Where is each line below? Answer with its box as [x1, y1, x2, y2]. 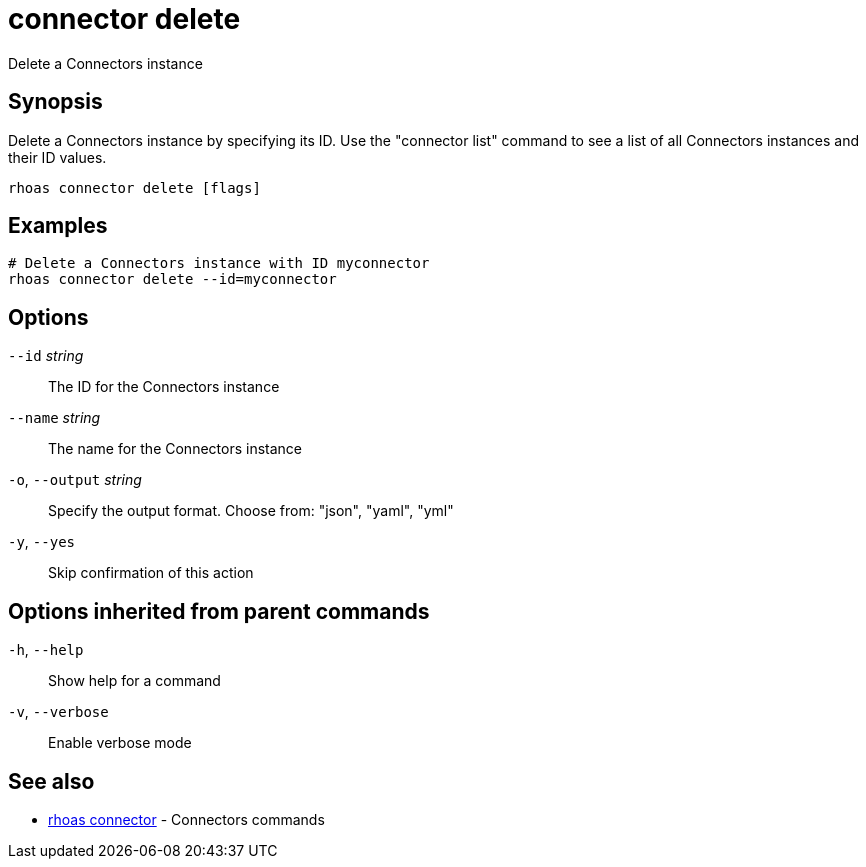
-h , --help [8, 641, 84, 659]
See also [8, 768, 95, 794]
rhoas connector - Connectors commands [48, 810, 325, 828]
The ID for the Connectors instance [48, 378, 280, 396]
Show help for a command [48, 672, 221, 690]
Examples [8, 213, 108, 239]
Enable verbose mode [48, 734, 192, 752]
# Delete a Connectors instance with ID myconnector [8, 255, 430, 272]
